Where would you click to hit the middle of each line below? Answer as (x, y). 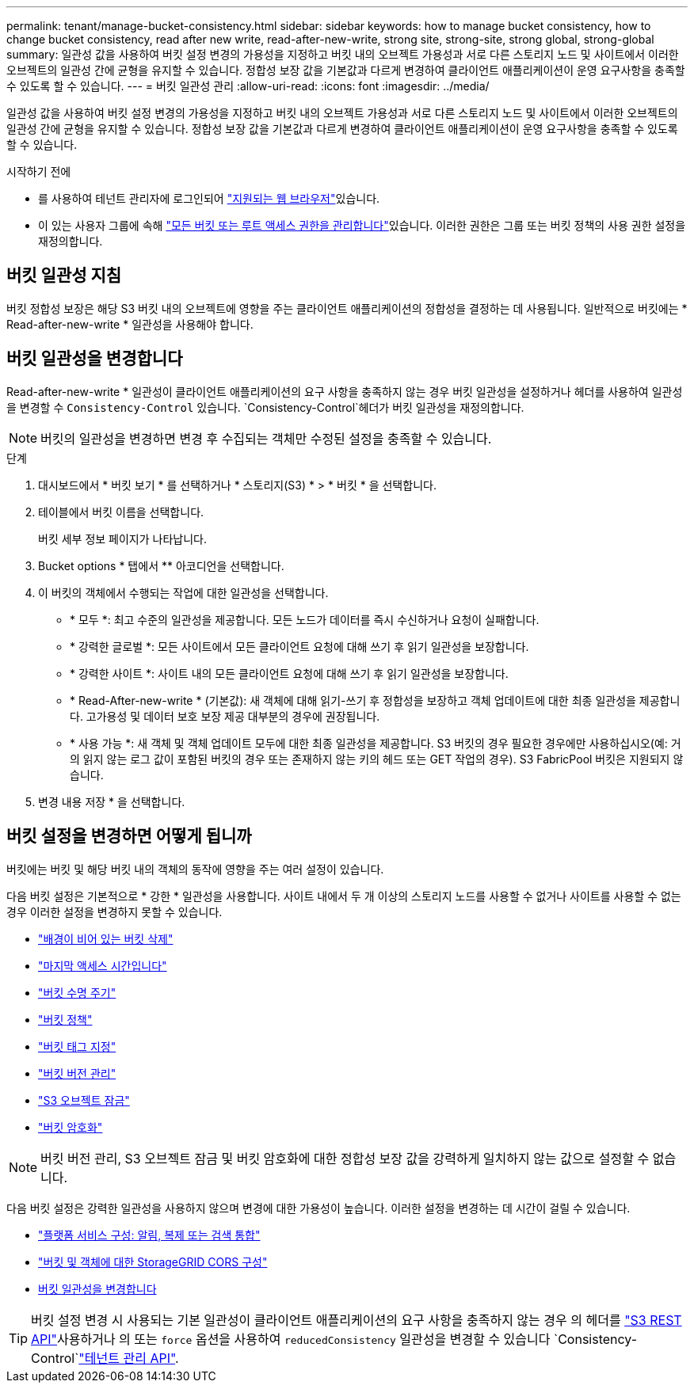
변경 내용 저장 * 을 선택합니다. (112, 801)
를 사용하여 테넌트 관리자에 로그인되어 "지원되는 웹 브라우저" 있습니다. (209, 198)
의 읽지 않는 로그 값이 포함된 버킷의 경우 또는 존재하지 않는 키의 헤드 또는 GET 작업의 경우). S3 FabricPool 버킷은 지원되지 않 (377, 759)
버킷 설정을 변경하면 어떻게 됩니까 (129, 836)
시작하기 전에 (39, 171)
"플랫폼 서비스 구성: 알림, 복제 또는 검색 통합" (149, 1235)
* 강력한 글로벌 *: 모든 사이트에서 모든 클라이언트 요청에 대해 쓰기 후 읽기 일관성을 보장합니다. (299, 646)
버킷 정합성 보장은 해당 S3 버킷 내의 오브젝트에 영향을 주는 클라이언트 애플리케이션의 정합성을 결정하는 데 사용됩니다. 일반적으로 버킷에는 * (347, 308)
